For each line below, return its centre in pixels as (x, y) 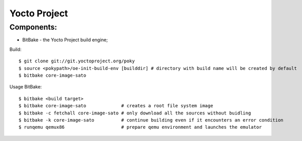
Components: (33, 27)
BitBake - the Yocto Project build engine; (65, 40)
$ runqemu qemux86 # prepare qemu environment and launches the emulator (140, 127)
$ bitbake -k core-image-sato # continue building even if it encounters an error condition (151, 120)
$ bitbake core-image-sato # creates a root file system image (116, 106)
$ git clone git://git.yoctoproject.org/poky (77, 61)
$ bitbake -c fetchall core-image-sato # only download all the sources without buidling (135, 113)
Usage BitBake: (26, 87)
